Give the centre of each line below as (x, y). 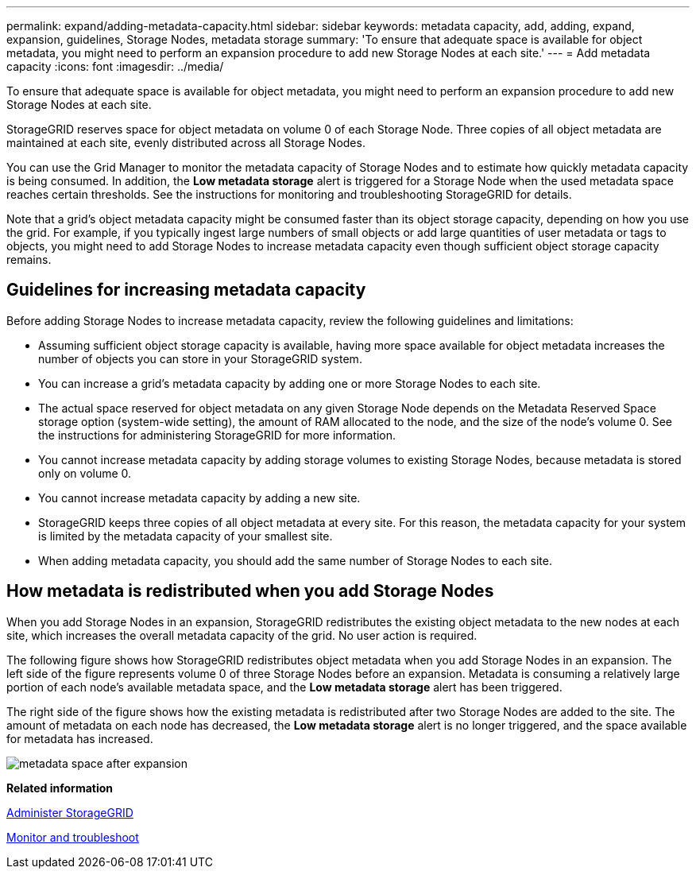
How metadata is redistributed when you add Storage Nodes (250, 591)
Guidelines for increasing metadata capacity (186, 290)
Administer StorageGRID (70, 812)
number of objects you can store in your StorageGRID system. (200, 358)
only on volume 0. (85, 473)
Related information (60, 788)
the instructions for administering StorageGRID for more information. (217, 435)
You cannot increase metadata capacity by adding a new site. (199, 498)
